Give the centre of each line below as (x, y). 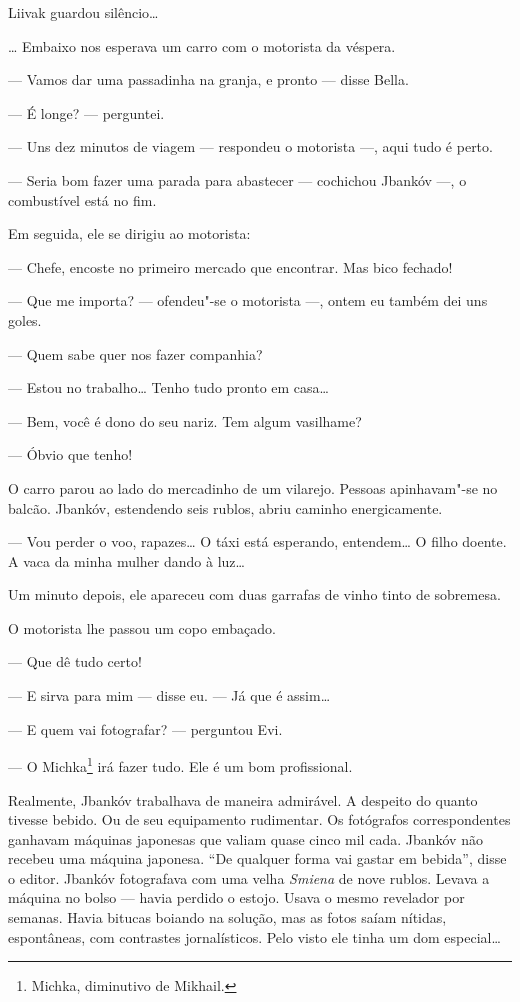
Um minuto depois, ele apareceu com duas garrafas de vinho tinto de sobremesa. (254, 594)
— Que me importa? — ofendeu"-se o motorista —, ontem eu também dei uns (248, 300)
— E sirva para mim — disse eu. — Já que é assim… (169, 695)
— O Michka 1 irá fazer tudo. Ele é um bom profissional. (180, 764)
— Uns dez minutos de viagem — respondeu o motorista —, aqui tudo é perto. (250, 146)
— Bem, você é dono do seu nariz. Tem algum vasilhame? (185, 420)
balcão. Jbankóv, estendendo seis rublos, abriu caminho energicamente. (225, 507)
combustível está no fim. (82, 199)
